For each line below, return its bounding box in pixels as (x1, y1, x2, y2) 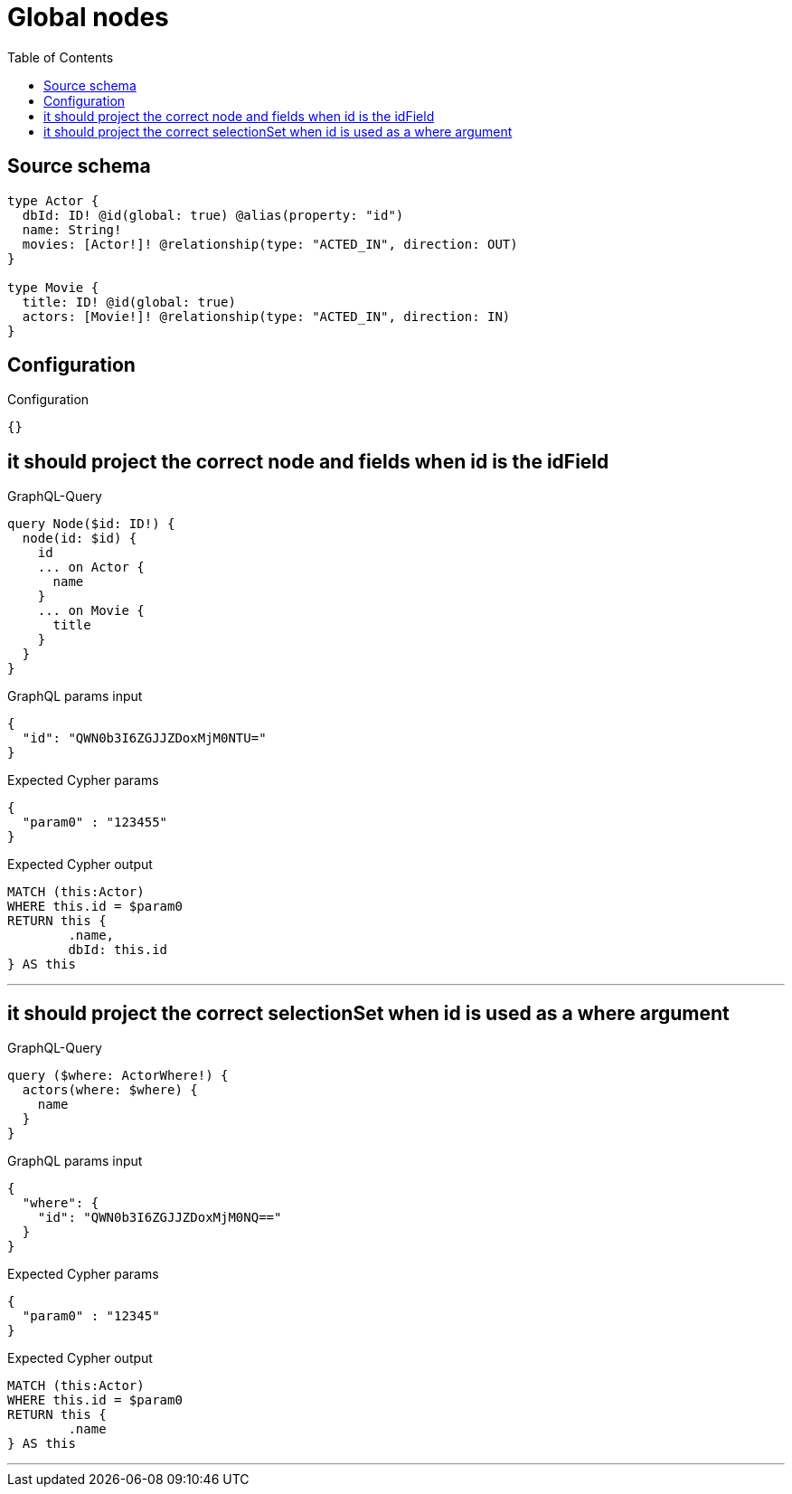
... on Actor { (37, 560, 145, 575)
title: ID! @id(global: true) (22, 294, 236, 309)
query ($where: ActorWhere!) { (7, 1068, 229, 1083)
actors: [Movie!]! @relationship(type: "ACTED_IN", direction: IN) (22, 308, 511, 324)
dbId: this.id (68, 942, 168, 958)
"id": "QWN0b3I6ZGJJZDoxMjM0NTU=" (22, 731, 267, 746)
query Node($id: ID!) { (7, 516, 175, 532)
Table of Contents (7, 49, 114, 65)
